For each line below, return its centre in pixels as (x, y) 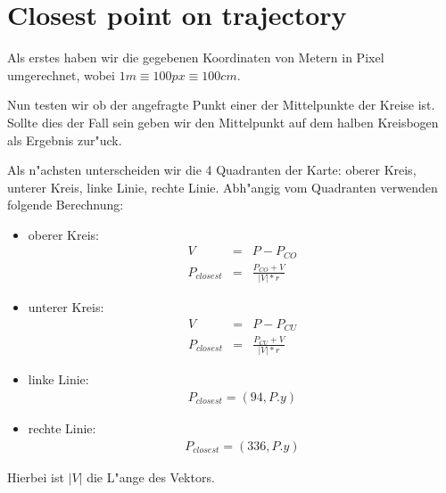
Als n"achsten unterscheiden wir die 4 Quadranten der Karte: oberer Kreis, (212, 170)
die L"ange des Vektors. (151, 477)
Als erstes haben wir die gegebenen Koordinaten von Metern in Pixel (196, 58)
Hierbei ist (36, 477)
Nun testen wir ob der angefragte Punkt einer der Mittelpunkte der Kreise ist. (221, 105)
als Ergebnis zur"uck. (65, 140)
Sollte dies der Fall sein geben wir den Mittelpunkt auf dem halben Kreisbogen (223, 122)
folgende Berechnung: (66, 205)
